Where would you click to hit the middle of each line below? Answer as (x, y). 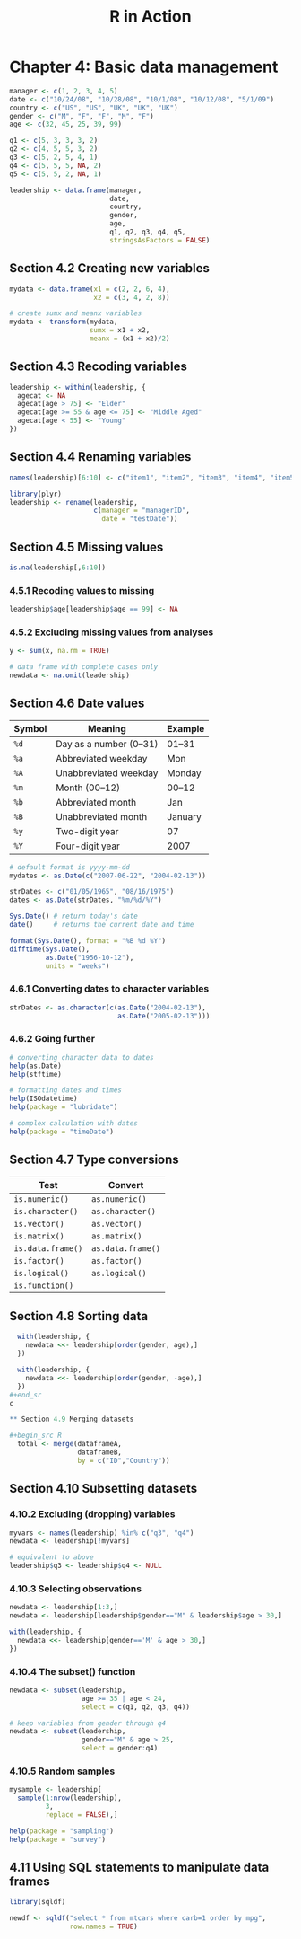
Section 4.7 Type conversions (94, 1160)
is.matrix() (39, 1236)
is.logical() (42, 1273)
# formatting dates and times (66, 1090)
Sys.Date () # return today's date (74, 917)
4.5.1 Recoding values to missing (82, 590)
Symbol (30, 728)
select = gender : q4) (120, 1749)
